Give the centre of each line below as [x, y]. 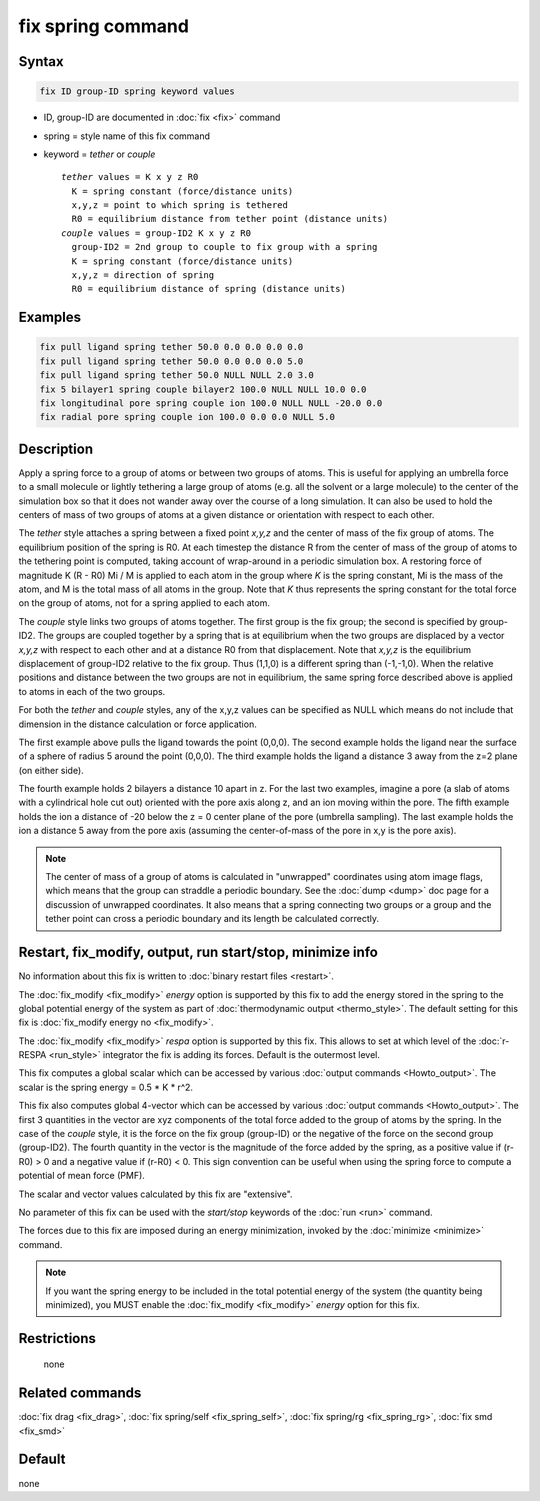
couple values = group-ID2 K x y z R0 [156, 233]
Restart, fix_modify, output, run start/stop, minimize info [198, 952]
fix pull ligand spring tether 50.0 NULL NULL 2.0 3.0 [176, 375]
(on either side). [51, 770]
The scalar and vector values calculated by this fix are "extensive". [156, 1194]
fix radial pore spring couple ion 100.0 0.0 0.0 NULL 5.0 [187, 417]
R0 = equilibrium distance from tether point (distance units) [230, 219]
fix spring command [104, 26]
